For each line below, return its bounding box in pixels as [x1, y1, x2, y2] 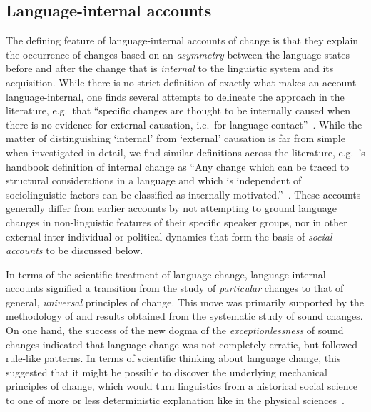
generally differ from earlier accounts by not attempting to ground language [6, 201, 337, 216]
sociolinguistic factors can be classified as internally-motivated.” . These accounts [6, 186, 361, 201]
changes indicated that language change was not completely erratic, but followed [6, 336, 357, 351]
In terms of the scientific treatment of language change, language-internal [6, 266, 326, 281]
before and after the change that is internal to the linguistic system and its [6, 61, 334, 76]
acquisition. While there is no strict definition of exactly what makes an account [6, 74, 357, 89]
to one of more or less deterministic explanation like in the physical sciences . [6, 393, 345, 408]
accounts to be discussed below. [6, 243, 143, 258]
